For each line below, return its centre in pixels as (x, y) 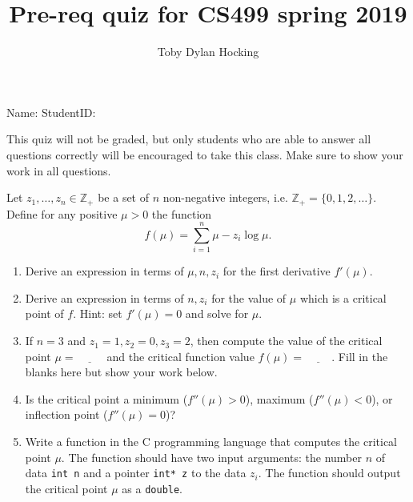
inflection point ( (66, 414)
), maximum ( (279, 398)
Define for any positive (62, 213)
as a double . (152, 488)
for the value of (249, 297)
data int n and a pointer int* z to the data (136, 473)
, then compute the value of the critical (286, 341)
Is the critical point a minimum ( (106, 398)
